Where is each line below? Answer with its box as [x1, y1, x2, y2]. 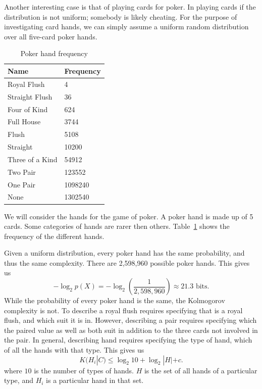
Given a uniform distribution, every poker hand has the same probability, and [4, 248, 245, 258]
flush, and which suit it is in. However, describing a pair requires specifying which [4, 315, 257, 325]
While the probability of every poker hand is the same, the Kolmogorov [4, 295, 225, 306]
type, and [4, 375, 33, 385]
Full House [8, 116, 41, 127]
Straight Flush [8, 91, 53, 102]
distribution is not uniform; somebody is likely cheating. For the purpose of [4, 11, 237, 22]
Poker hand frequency [20, 48, 88, 59]
